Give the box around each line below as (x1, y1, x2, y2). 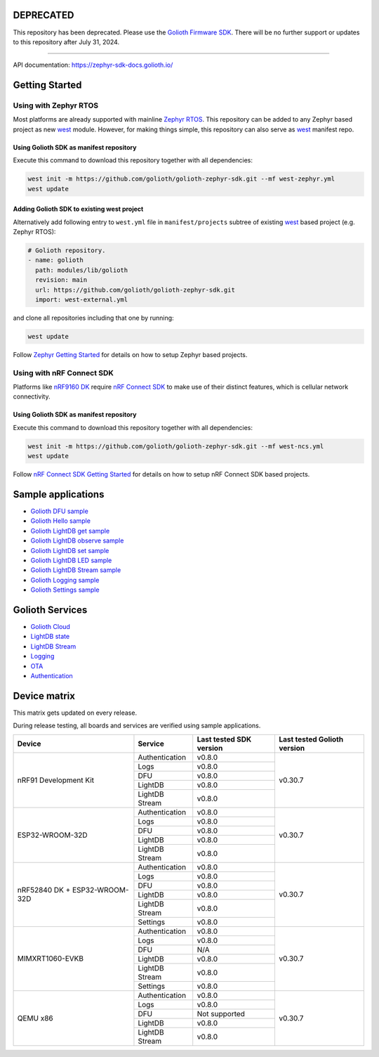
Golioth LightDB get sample (30, 526, 110, 535)
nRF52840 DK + (17, 886, 71, 895)
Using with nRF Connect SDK (13, 368, 114, 377)
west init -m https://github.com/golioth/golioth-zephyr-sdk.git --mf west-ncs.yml (27, 442, 324, 450)
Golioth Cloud (30, 623, 70, 631)
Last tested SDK (197, 734, 252, 744)
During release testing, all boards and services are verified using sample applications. (13, 721, 261, 730)
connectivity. (13, 392, 51, 401)
